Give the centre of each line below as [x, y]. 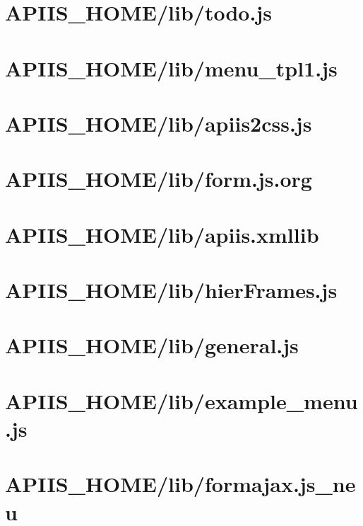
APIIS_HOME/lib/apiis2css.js [159, 123]
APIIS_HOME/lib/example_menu [181, 400]
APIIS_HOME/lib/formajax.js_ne [180, 484]
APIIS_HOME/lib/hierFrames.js [171, 290]
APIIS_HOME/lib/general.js [152, 345]
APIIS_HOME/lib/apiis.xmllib [162, 234]
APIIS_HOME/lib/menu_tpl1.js [171, 68]
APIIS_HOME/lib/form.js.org [159, 179]
